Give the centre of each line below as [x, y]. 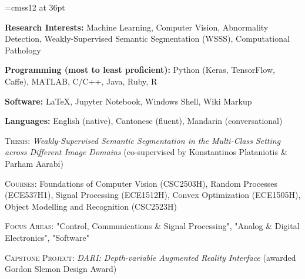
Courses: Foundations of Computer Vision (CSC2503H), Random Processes [141, 183]
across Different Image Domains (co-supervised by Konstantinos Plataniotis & [146, 152]
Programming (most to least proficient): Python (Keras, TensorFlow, [140, 70]
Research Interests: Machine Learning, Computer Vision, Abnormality [137, 27]
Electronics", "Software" [47, 237]
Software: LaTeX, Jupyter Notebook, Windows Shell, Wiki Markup [128, 101]
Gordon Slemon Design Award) [61, 269]
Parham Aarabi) [34, 163]
